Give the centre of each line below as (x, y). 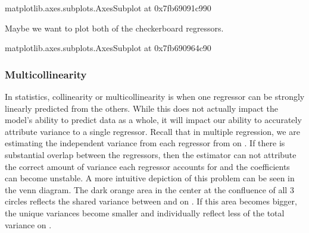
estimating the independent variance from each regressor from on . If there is (145, 143)
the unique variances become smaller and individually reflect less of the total (145, 212)
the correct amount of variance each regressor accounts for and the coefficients (147, 166)
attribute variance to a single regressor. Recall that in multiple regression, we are (152, 131)
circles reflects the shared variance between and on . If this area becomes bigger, (151, 201)
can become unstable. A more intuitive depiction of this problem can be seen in (150, 178)
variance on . (28, 224)
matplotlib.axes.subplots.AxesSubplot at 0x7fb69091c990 (108, 8)
